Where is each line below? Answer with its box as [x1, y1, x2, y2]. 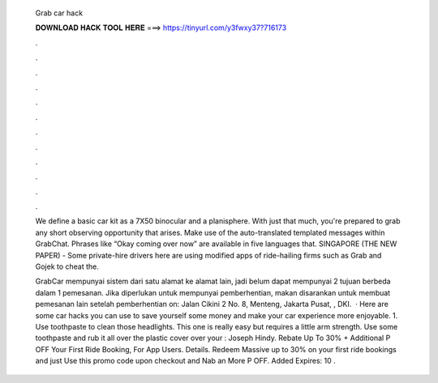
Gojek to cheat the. [35, 262, 99, 271]
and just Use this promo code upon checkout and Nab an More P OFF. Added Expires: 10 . [35, 356, 336, 366]
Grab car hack [35, 8, 84, 18]
